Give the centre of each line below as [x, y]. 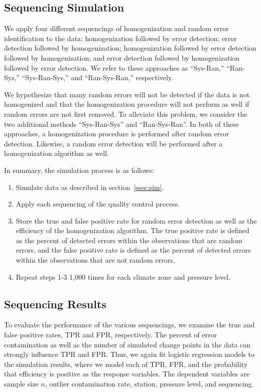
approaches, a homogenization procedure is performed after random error [117, 134]
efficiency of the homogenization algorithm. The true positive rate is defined [133, 230]
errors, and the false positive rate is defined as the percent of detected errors [133, 250]
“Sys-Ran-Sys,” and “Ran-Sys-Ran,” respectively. [98, 77]
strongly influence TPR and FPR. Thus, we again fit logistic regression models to [129, 354]
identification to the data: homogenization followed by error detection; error [120, 38]
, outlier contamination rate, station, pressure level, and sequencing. [149, 384]
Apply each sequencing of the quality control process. [98, 204]
